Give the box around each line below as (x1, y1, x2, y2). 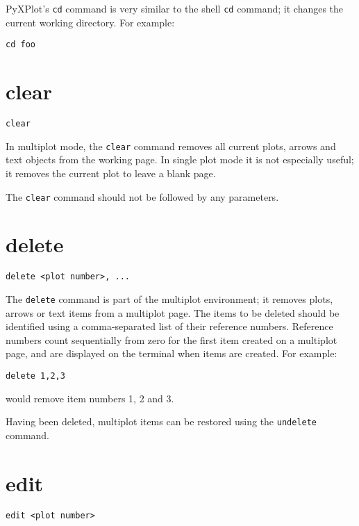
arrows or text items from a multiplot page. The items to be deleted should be (6, 305, 340, 320)
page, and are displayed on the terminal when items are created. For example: (6, 346, 337, 361)
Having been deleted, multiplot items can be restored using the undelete (6, 414, 317, 429)
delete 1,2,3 (6, 371, 65, 381)
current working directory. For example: (6, 15, 175, 29)
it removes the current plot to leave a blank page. (6, 165, 216, 180)
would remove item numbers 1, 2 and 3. (6, 391, 174, 405)
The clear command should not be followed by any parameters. (6, 189, 279, 204)
